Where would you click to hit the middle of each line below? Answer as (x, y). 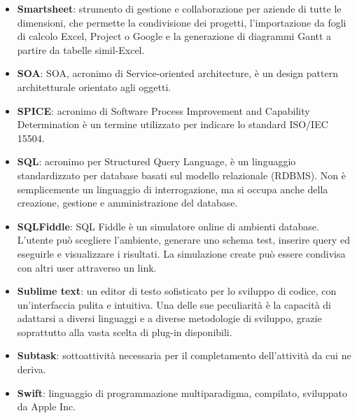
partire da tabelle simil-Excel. (81, 49)
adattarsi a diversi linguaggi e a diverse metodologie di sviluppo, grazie (169, 318)
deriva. (31, 369)
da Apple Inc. (47, 406)
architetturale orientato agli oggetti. (94, 86)
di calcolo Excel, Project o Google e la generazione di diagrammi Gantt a (174, 36)
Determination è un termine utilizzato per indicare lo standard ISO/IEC (173, 124)
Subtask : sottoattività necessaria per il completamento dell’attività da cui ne (184, 355)
